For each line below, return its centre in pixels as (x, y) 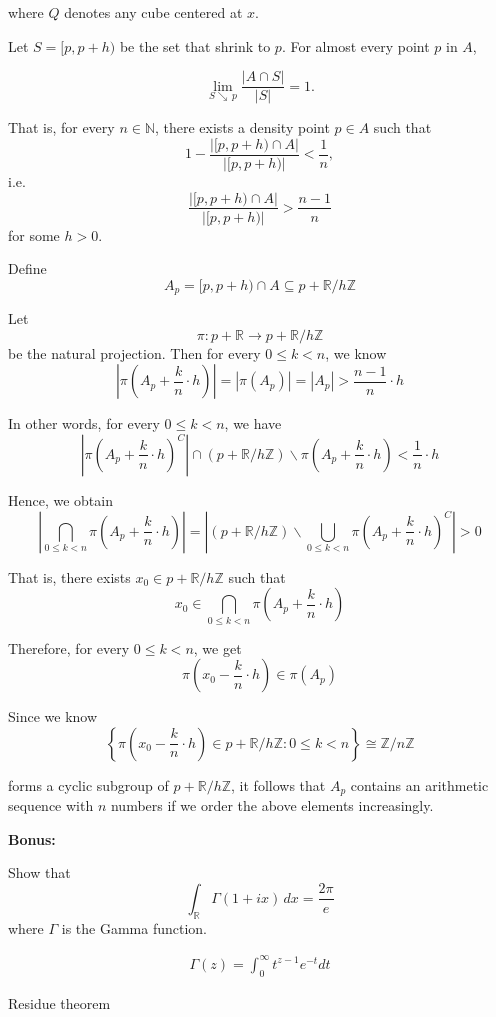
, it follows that (278, 784)
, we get (217, 647)
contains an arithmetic (419, 784)
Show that (39, 872)
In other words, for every (84, 423)
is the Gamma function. (134, 927)
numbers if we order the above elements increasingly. (272, 805)
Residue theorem (59, 1002)
